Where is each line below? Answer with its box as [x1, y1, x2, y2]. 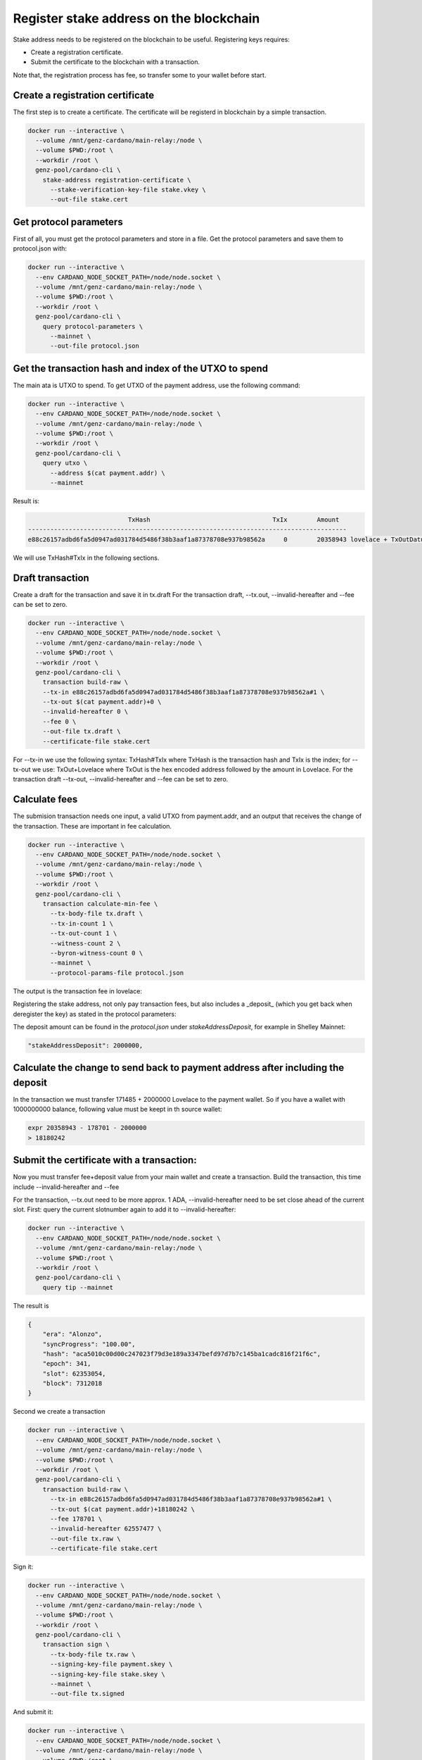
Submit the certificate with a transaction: [13, 1155, 197, 1167]
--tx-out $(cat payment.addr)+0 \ [42, 698, 162, 706]
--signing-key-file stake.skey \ [50, 1670, 165, 1678]
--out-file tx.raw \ [50, 1535, 121, 1542]
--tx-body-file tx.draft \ [50, 910, 143, 918]
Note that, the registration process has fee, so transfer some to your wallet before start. [13, 70, 267, 79]
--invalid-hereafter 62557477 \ [50, 1525, 162, 1533]
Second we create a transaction [13, 1407, 105, 1416]
